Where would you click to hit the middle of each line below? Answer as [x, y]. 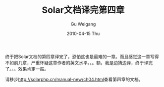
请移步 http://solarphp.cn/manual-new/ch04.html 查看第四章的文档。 [74, 79]
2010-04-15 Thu [83, 33]
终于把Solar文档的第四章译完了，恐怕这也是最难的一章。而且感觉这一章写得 [82, 57]
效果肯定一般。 [33, 69]
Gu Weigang [83, 24]
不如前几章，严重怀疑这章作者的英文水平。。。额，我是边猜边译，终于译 [77, 62]
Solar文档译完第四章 [83, 10]
